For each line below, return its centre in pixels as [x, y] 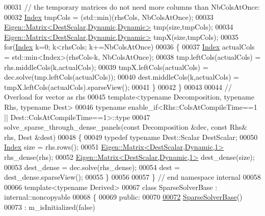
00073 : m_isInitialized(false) [50, 207]
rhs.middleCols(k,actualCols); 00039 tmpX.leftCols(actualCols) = [106, 67]
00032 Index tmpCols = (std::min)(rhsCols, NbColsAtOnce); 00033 [109, 17]
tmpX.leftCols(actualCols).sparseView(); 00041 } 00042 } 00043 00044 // [118, 87]
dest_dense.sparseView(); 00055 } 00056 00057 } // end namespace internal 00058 [132, 177]
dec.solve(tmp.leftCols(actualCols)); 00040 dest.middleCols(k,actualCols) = [122, 77]
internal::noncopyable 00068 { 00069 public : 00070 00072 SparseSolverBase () [123, 197]
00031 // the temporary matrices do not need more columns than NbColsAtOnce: [132, 7]
